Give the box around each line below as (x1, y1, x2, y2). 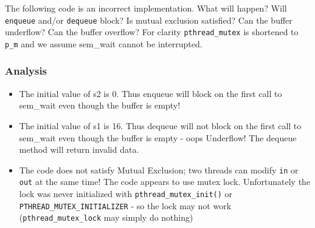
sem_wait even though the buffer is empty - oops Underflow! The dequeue (19, 131, 297, 144)
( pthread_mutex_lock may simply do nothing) (19, 211, 193, 224)
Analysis (5, 63, 47, 78)
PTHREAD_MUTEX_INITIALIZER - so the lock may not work (19, 199, 232, 212)
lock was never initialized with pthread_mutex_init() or (19, 187, 233, 200)
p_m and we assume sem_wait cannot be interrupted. (5, 37, 202, 50)
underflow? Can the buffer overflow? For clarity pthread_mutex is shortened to (5, 25, 299, 38)
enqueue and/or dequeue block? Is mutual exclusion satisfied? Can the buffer (5, 13, 292, 26)
